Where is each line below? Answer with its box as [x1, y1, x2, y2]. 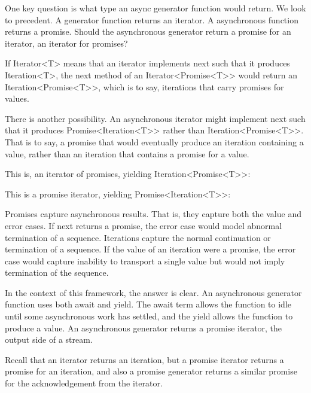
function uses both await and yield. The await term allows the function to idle [5, 298, 291, 310]
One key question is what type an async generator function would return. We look [5, 2, 306, 14]
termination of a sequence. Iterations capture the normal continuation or [5, 231, 271, 243]
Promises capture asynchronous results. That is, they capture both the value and [5, 208, 301, 220]
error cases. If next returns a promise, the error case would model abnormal [5, 219, 282, 231]
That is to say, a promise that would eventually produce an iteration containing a [5, 135, 304, 148]
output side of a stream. [5, 333, 93, 346]
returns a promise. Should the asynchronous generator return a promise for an [5, 25, 291, 38]
